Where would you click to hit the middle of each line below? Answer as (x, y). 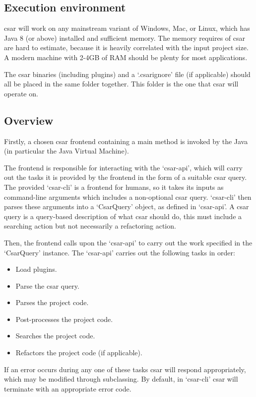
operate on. (21, 93)
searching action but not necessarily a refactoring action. (90, 226)
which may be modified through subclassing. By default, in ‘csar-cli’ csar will (121, 379)
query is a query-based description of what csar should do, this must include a (123, 216)
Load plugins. (36, 269)
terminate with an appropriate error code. (68, 388)
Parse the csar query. (47, 285)
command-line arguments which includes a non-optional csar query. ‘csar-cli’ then (128, 197)
